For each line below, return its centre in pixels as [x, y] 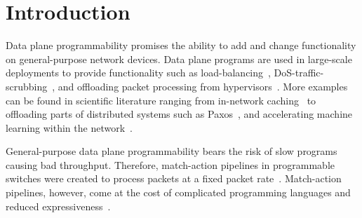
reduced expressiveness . [58, 206]
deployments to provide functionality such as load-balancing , [138, 73]
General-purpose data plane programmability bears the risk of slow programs [172, 151]
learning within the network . [69, 127]
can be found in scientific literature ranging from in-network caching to [161, 100]
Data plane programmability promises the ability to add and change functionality [181, 45]
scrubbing [27, 86]
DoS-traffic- [299, 73]
